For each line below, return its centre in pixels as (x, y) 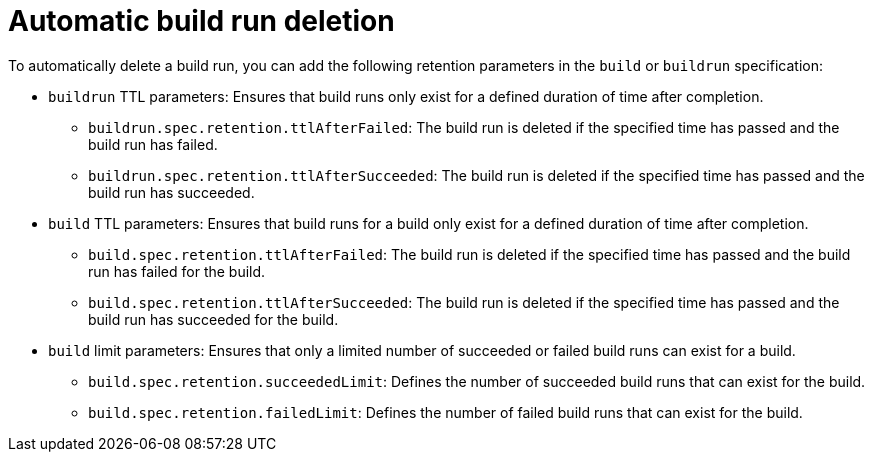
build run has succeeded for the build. (213, 319)
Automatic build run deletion (201, 21)
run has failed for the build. (177, 271)
